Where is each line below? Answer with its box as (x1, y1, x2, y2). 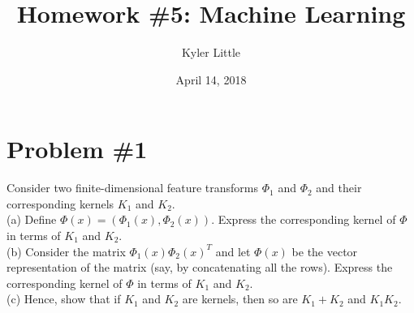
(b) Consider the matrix (6, 242, 126, 259)
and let (215, 242, 251, 259)
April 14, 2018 (175, 71, 247, 88)
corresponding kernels (6, 195, 114, 212)
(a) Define (6, 211, 57, 228)
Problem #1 (6, 132, 148, 165)
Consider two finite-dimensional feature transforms (6, 179, 259, 196)
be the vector (291, 242, 358, 259)
